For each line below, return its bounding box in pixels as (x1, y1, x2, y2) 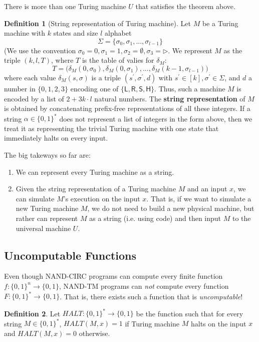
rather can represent (16, 213, 78, 223)
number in (4, 83, 36, 93)
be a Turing (202, 18, 238, 28)
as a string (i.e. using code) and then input (89, 213, 221, 223)
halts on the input (190, 318, 246, 328)
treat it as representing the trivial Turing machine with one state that (4, 123, 219, 133)
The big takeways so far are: (4, 150, 91, 160)
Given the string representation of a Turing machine (16, 183, 176, 194)
